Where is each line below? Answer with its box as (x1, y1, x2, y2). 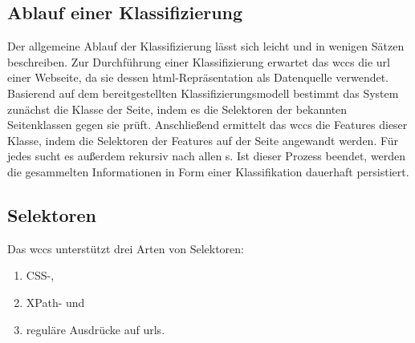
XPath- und (26, 293, 85, 310)
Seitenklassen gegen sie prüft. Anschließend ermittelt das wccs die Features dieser (7, 116, 408, 133)
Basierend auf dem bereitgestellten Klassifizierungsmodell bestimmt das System (7, 84, 399, 101)
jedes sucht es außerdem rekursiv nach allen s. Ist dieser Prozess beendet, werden (7, 147, 406, 164)
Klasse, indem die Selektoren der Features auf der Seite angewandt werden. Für (7, 131, 399, 148)
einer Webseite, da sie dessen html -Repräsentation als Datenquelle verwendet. (7, 69, 389, 86)
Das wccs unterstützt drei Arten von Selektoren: (7, 240, 244, 256)
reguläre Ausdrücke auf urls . (26, 321, 165, 337)
